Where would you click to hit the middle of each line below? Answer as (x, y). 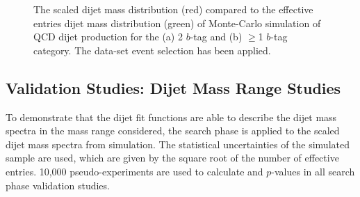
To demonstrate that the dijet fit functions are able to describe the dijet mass (171, 117)
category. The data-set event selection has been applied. (152, 50)
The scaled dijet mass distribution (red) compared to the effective (173, 9)
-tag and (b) (216, 37)
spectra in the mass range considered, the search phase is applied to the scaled (173, 131)
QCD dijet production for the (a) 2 (108, 37)
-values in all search (313, 171)
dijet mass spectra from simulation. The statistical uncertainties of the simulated (178, 144)
